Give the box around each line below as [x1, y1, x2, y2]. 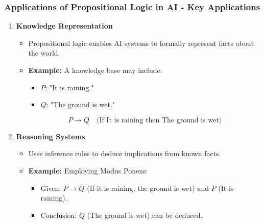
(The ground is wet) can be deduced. [87, 209, 203, 220]
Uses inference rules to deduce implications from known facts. [28, 148, 221, 159]
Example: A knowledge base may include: [28, 65, 162, 75]
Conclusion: [40, 209, 77, 220]
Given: [40, 182, 61, 193]
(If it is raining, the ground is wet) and [87, 182, 209, 193]
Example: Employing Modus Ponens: [28, 165, 148, 176]
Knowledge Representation [16, 20, 113, 31]
